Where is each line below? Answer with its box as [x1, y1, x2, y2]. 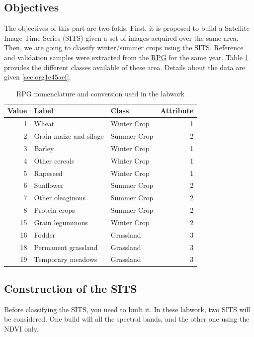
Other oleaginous [34, 192, 86, 203]
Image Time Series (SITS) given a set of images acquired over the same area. [4, 32, 239, 43]
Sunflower [34, 180, 64, 190]
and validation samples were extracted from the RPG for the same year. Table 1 [4, 52, 249, 62]
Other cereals [34, 155, 75, 166]
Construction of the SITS [4, 280, 137, 296]
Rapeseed [34, 168, 63, 178]
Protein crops [34, 205, 75, 215]
